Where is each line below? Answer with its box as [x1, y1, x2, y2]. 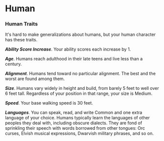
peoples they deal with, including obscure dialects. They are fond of [5, 120, 142, 126]
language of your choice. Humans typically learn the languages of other [5, 115, 150, 121]
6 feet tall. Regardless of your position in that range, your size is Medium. [5, 90, 153, 96]
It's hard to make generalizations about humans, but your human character [5, 31, 156, 37]
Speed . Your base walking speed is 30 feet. [5, 100, 93, 106]
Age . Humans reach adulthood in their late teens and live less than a [5, 56, 143, 62]
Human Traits [5, 21, 38, 28]
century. [5, 61, 22, 67]
